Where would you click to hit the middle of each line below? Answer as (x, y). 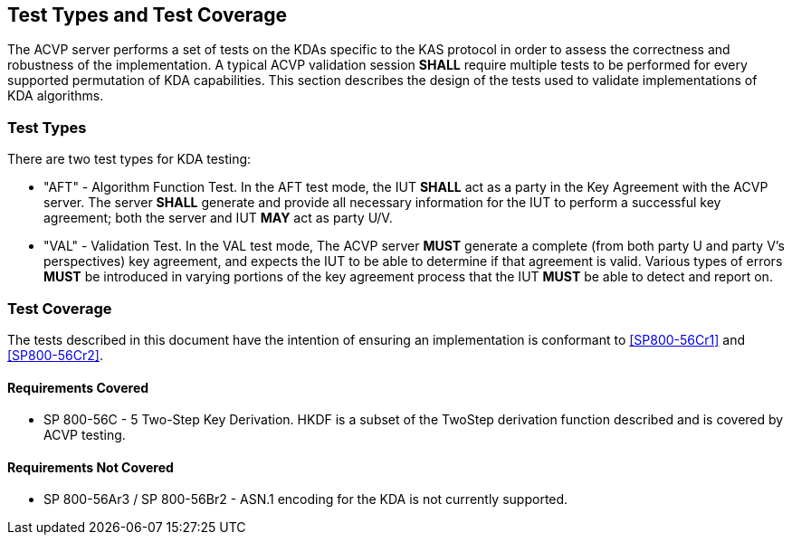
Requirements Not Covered (91, 467)
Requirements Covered (78, 387)
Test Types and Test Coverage (147, 15)
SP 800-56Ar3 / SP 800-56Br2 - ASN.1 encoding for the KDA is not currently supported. (306, 499)
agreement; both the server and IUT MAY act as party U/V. (218, 218)
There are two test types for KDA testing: (129, 159)
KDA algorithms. (56, 96)
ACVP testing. (85, 435)
